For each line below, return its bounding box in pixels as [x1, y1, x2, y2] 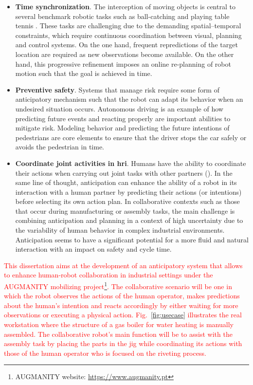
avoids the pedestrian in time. [15, 142, 104, 152]
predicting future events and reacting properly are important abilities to [15, 113, 231, 123]
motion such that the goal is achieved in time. [15, 68, 152, 78]
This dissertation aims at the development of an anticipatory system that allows [4, 260, 243, 270]
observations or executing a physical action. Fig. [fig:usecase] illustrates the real [4, 310, 242, 320]
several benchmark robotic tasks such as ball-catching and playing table [15, 11, 230, 21]
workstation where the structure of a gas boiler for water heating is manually [4, 319, 234, 330]
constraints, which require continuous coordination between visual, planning [15, 30, 242, 40]
